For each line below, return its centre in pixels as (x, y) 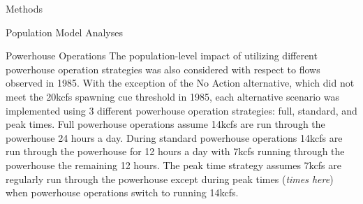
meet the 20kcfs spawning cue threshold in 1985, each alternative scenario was (173, 96)
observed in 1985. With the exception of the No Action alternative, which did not (180, 83)
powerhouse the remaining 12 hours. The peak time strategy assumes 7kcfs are (173, 165)
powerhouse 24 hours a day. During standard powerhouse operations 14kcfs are (174, 137)
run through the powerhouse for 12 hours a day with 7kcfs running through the (175, 151)
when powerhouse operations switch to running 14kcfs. (122, 192)
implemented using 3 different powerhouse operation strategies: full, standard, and (181, 110)
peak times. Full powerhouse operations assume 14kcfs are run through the (165, 124)
